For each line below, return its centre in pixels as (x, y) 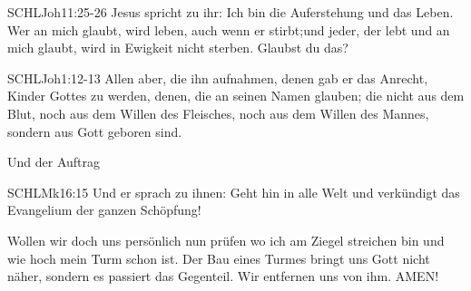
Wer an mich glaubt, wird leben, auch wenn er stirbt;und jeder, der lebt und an (229, 29)
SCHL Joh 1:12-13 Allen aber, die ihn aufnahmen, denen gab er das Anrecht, (218, 78)
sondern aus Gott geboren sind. (95, 131)
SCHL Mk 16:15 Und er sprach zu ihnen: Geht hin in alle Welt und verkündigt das (234, 192)
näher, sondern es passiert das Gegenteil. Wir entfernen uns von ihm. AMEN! (223, 276)
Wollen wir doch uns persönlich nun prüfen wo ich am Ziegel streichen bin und (226, 240)
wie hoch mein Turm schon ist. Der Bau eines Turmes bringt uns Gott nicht (219, 258)
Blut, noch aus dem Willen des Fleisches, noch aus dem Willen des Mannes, (218, 113)
